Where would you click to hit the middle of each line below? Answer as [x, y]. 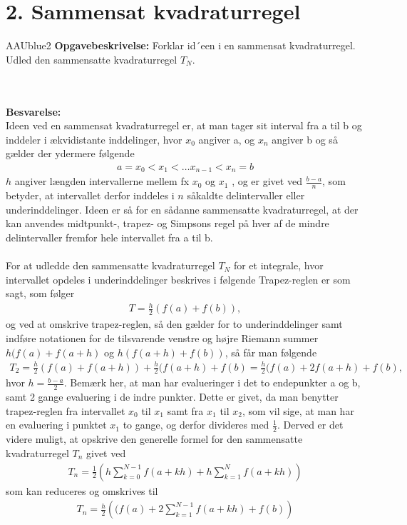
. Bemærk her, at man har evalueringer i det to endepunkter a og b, [212, 382]
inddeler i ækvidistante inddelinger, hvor [94, 139]
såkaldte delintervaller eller [246, 195]
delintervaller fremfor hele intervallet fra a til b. [109, 237]
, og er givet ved [267, 181]
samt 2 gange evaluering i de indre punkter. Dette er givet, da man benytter [172, 397]
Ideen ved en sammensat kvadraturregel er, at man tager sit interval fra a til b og [184, 125]
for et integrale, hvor [278, 265]
